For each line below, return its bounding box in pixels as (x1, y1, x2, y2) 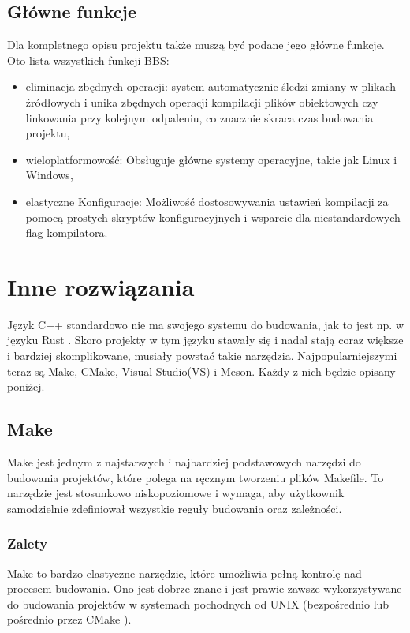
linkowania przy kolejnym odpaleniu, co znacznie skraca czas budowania (25, 109, 374, 125)
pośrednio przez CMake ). (7, 611, 132, 627)
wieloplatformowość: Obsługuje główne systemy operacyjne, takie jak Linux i (25, 151, 397, 167)
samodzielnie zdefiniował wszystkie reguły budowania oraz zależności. (7, 500, 342, 516)
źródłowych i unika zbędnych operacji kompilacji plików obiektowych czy (25, 93, 378, 110)
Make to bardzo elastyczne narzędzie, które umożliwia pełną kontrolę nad (7, 564, 362, 581)
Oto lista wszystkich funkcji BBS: (7, 51, 170, 68)
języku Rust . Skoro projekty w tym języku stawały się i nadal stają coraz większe (7, 331, 404, 348)
